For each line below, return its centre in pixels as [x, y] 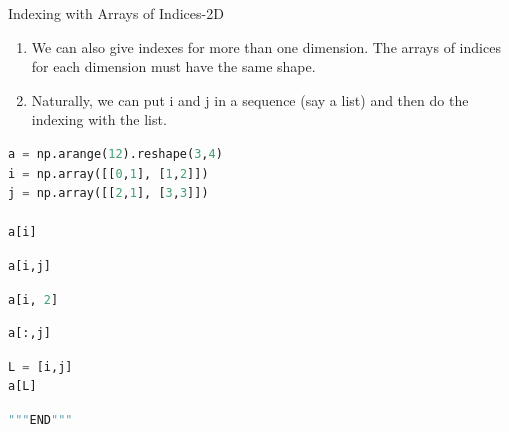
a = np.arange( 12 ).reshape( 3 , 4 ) [115, 153]
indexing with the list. [99, 119]
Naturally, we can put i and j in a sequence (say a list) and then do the [250, 99]
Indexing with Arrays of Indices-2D [116, 13]
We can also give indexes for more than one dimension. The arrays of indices [266, 46]
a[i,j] [29, 265]
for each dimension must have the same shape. [173, 66]
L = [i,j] [40, 366]
